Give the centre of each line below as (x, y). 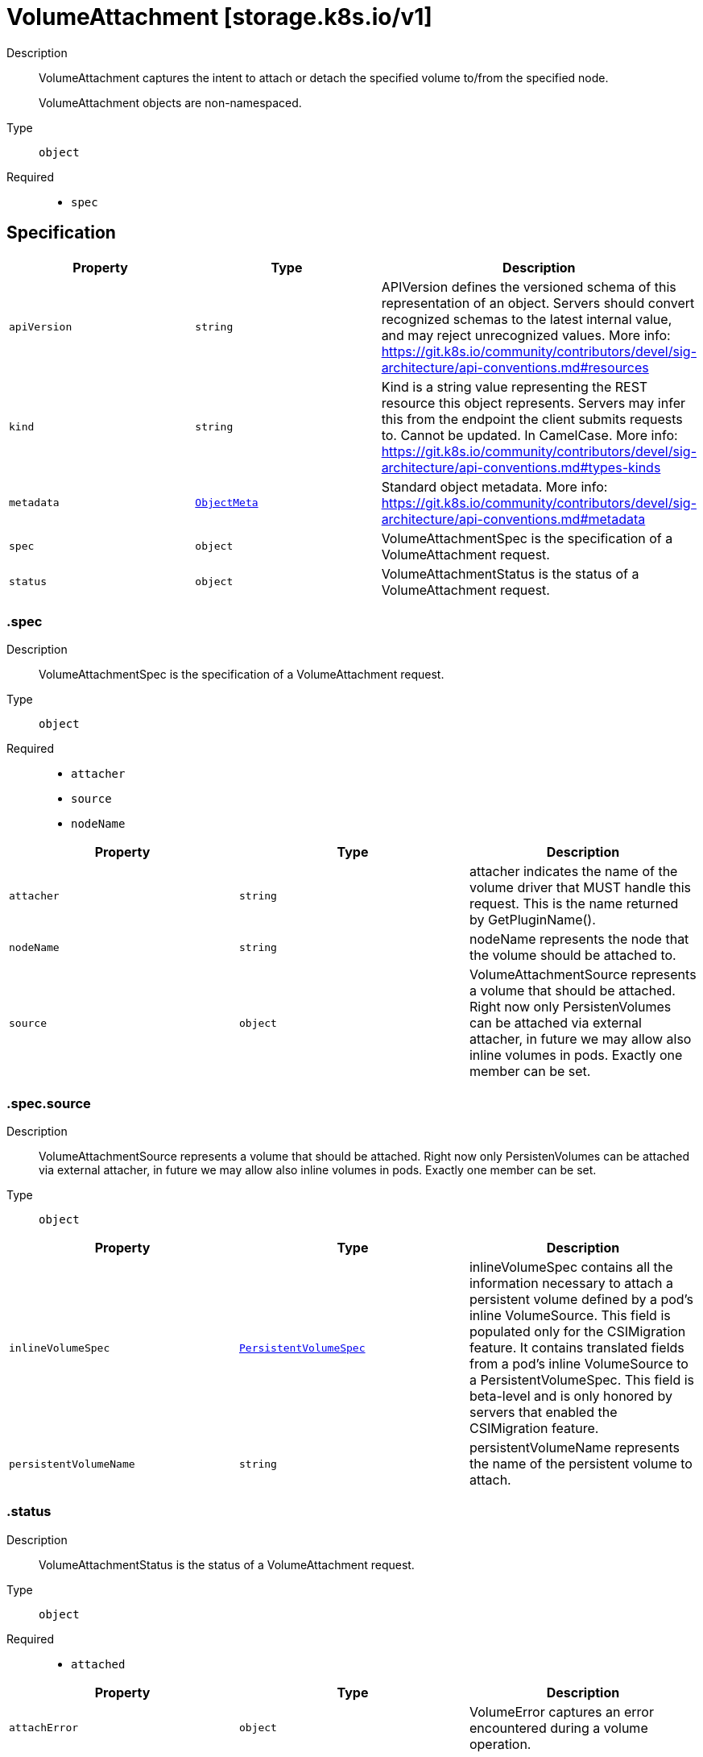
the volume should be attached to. (573, 955)
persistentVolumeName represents (574, 1448)
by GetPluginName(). (532, 920)
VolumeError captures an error (561, 1711)
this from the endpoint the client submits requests (532, 419)
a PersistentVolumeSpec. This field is (582, 1380)
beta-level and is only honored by (571, 1396)
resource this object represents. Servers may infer (533, 403)
